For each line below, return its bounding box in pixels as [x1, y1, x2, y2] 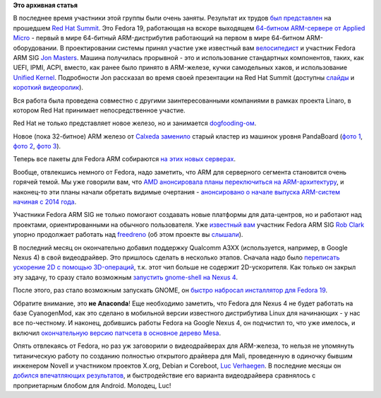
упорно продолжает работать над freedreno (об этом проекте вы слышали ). [13, 230, 243, 239]
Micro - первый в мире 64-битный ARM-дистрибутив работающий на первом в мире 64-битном [13, 34, 305, 42]
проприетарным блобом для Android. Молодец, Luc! [13, 381, 171, 390]
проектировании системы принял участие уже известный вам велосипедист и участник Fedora [66, 43, 356, 52]
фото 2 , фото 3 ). [13, 142, 61, 151]
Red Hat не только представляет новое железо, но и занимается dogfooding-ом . [13, 119, 257, 127]
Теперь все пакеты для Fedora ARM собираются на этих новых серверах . [13, 155, 236, 163]
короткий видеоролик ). [13, 83, 84, 92]
